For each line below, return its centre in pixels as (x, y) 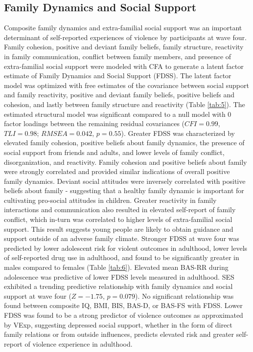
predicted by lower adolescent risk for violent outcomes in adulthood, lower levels (126, 248)
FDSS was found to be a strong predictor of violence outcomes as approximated (124, 315)
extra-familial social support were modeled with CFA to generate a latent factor (124, 66)
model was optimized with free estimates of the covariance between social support (126, 85)
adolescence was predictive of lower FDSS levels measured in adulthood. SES (119, 276)
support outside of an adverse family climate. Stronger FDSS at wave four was (122, 238)
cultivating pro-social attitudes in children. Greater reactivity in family (110, 200)
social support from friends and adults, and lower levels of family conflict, (114, 152)
